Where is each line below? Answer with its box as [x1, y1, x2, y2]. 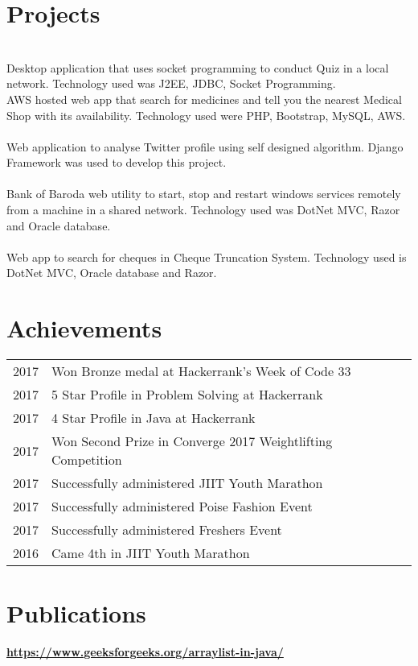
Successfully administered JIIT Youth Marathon [51, 474, 323, 493]
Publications [6, 597, 146, 630]
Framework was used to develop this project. [6, 154, 227, 171]
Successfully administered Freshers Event [51, 520, 282, 540]
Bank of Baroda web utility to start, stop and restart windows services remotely [6, 185, 401, 202]
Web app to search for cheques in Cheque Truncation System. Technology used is [6, 248, 407, 265]
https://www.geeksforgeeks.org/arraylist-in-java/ [6, 643, 284, 660]
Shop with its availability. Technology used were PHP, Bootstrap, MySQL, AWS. [6, 106, 406, 123]
